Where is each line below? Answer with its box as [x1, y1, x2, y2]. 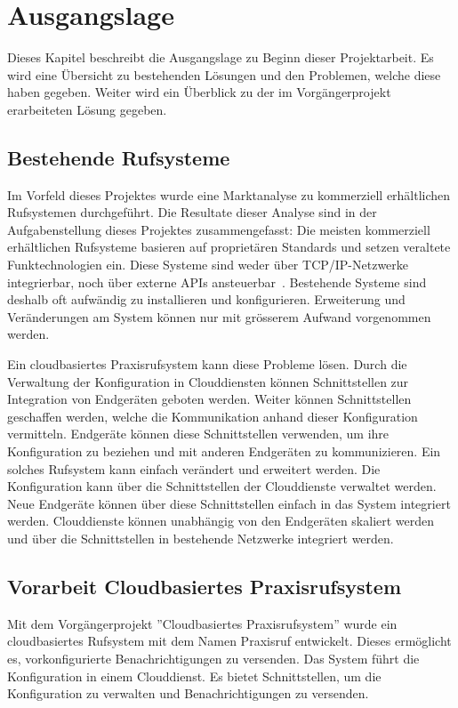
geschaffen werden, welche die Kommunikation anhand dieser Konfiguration [7, 406, 418, 425]
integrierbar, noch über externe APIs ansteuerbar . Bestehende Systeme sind [7, 272, 427, 291]
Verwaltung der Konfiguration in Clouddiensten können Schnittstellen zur [7, 372, 409, 390]
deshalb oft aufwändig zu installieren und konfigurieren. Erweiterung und [7, 290, 406, 309]
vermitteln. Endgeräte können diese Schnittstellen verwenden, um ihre [7, 424, 390, 443]
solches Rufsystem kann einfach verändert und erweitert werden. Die [7, 459, 381, 478]
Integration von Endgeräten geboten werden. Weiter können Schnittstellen [7, 390, 412, 408]
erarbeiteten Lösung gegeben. [7, 100, 167, 118]
